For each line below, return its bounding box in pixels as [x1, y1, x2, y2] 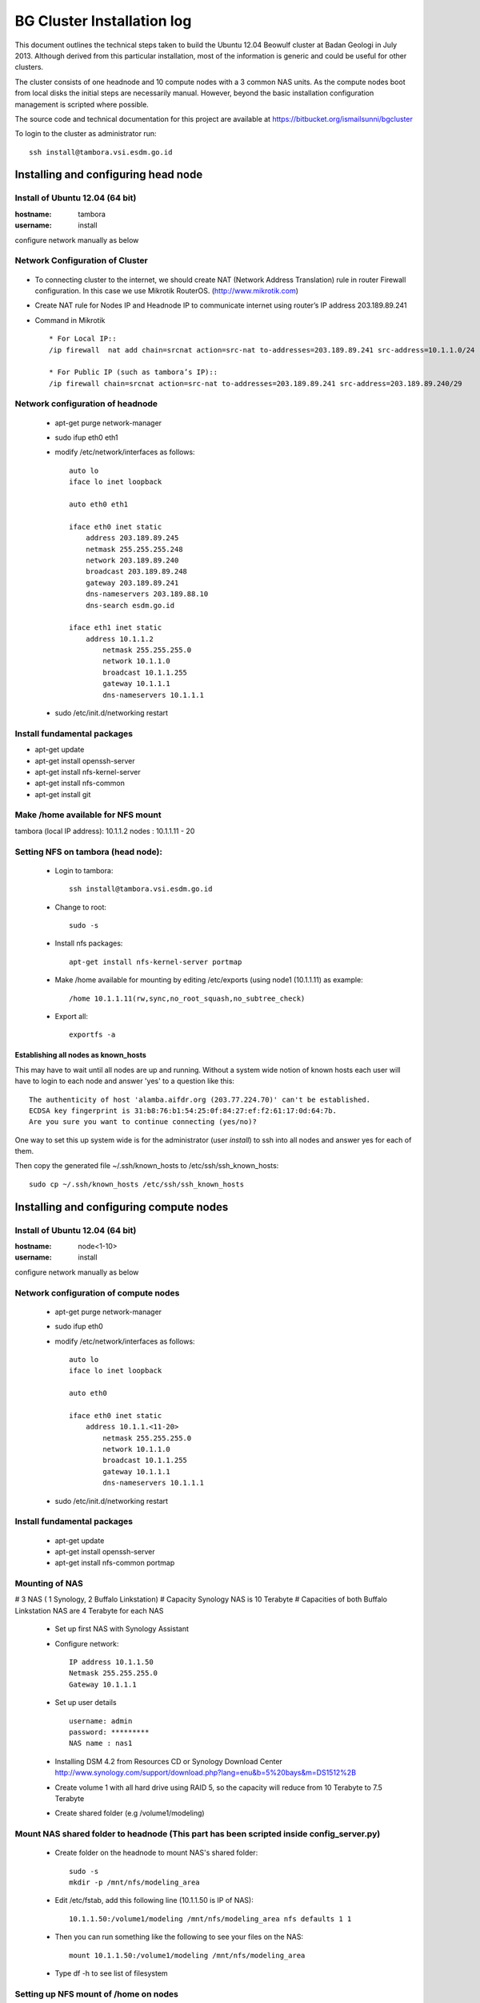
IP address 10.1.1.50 [69, 1658, 154, 1666]
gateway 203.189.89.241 [85, 578, 179, 587]
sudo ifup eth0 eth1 [54, 433, 118, 442]
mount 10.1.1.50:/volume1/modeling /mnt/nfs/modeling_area [69, 1951, 306, 1960]
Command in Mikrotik [34, 315, 106, 324]
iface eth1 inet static [69, 623, 162, 632]
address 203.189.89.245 [85, 534, 179, 542]
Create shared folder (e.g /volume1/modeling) [54, 1808, 205, 1818]
